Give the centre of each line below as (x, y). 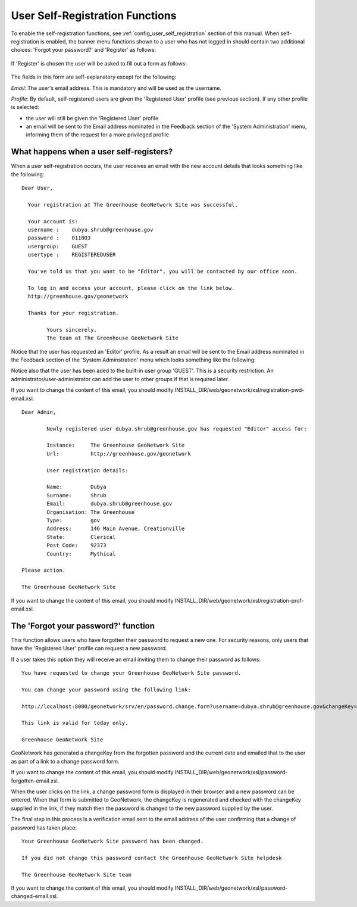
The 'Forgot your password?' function (83, 626)
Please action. (44, 571)
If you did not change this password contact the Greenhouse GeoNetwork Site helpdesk (152, 858)
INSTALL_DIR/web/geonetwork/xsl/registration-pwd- (239, 390)
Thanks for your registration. (73, 313)
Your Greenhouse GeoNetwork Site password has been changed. (112, 841)
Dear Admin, (39, 412)
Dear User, (37, 188)
